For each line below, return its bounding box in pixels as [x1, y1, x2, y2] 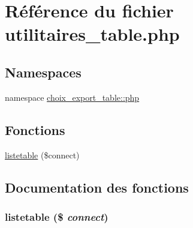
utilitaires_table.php [5, 22, 180, 46]
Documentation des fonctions [5, 178, 189, 196]
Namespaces [5, 62, 82, 81]
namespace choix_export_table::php [5, 91, 140, 103]
